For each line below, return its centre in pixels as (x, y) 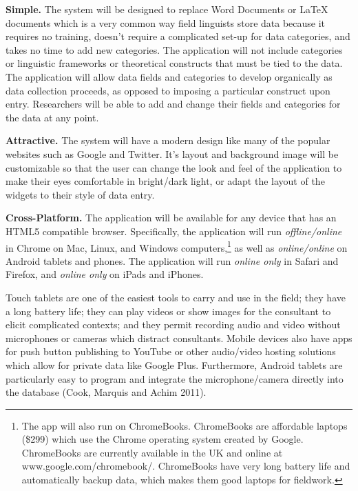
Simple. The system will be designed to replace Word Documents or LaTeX (167, 9)
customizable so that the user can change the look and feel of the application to (174, 167)
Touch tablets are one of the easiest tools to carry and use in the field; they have (176, 297)
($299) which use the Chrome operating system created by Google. (162, 439)
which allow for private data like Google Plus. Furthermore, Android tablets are (174, 364)
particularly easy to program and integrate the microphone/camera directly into (175, 378)
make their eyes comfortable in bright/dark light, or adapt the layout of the (165, 181)
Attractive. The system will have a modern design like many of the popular (168, 140)
